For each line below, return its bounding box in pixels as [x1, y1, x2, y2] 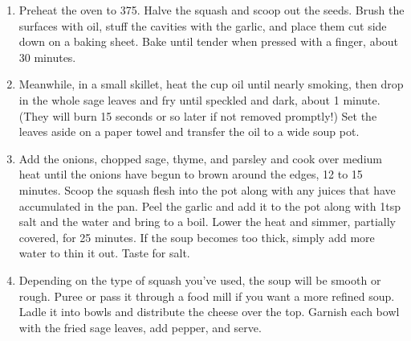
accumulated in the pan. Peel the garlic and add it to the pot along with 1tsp [18, 197, 401, 214]
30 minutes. [18, 48, 76, 65]
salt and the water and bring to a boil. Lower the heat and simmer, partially [18, 213, 396, 230]
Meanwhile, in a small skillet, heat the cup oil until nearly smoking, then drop [18, 76, 404, 92]
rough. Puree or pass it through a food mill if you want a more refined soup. [18, 287, 395, 304]
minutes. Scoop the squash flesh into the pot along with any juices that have [18, 181, 396, 198]
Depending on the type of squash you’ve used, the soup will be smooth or [18, 271, 381, 288]
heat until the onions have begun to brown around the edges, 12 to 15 [18, 166, 363, 183]
